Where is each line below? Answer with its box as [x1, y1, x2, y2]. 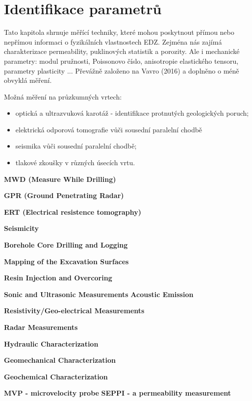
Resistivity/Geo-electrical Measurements [4, 305, 145, 316]
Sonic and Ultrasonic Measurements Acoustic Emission [4, 289, 194, 299]
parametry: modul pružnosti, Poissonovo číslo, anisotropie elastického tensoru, [4, 55, 239, 66]
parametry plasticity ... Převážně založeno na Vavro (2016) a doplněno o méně [4, 65, 239, 75]
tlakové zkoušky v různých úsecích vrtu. [15, 157, 135, 168]
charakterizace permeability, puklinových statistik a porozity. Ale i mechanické [4, 46, 240, 56]
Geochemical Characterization [4, 371, 108, 381]
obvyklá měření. [4, 75, 52, 85]
